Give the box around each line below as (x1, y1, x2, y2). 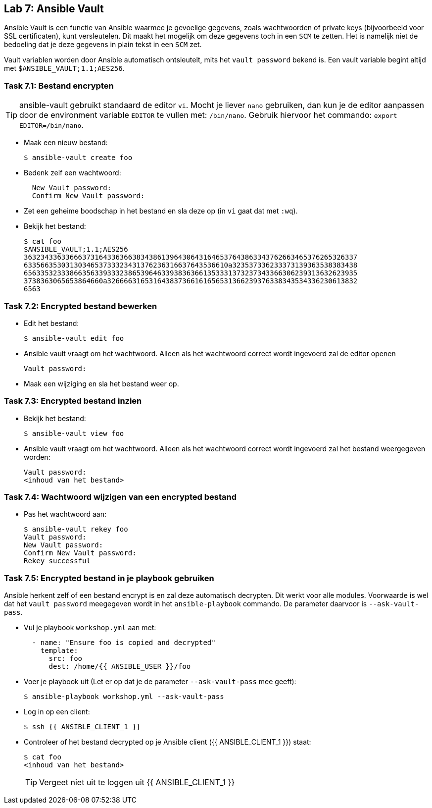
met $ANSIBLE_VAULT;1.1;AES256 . (4, 64, 125, 73)
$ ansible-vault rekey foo (24, 525, 128, 534)
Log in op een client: (24, 707, 90, 716)
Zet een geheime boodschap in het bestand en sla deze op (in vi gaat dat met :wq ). (24, 207, 298, 215)
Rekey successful (24, 557, 91, 565)
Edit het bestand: (24, 319, 79, 327)
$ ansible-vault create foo (24, 154, 133, 162)
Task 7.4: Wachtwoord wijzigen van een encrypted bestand (4, 492, 237, 502)
